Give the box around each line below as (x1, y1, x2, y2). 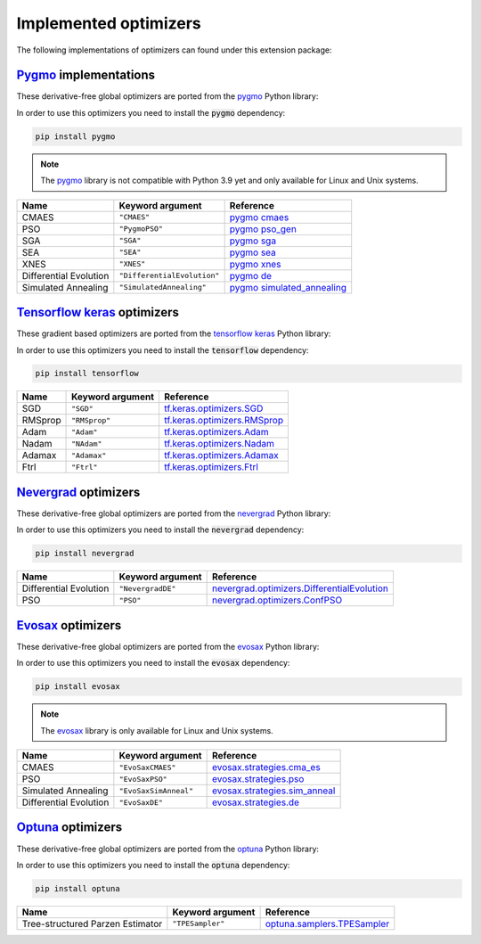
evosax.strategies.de (211, 796, 300, 809)
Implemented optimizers (16, 13, 201, 33)
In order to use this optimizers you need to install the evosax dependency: (16, 658, 290, 669)
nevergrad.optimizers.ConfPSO (211, 594, 343, 606)
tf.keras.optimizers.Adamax (164, 449, 280, 462)
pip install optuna (35, 883, 120, 893)
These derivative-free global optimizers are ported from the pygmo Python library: (16, 91, 319, 102)
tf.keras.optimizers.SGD (164, 402, 264, 415)
